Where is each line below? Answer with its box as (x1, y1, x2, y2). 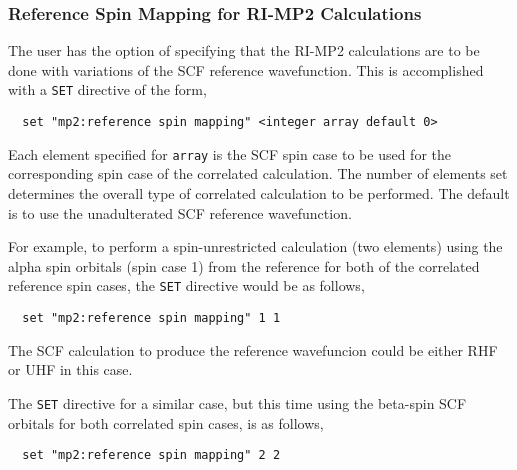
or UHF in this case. (8, 359, 133, 380)
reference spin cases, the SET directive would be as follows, (8, 275, 365, 296)
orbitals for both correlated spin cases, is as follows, (8, 412, 324, 433)
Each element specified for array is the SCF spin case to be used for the (8, 143, 451, 164)
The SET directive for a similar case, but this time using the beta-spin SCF (8, 392, 467, 413)
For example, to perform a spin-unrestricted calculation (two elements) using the (8, 236, 503, 257)
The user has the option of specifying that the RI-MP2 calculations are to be (8, 40, 480, 61)
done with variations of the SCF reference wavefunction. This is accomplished (8, 59, 484, 80)
